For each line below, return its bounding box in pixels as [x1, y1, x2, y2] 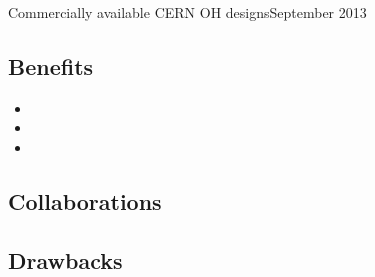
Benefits [8, 50, 94, 81]
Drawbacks [8, 244, 123, 275]
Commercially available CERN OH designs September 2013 [8, 2, 367, 22]
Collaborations [8, 185, 162, 216]
